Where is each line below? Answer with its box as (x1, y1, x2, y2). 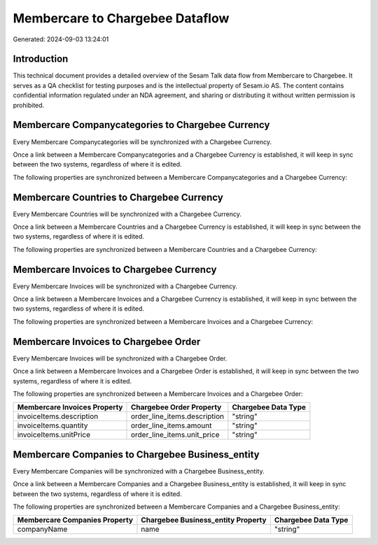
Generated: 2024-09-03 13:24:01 (13, 35, 109, 43)
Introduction (13, 53, 69, 65)
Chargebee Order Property (130, 402, 222, 412)
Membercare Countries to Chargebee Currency (13, 191, 223, 203)
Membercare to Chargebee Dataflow (13, 10, 230, 26)
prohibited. (13, 101, 45, 109)
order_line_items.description (130, 411, 224, 421)
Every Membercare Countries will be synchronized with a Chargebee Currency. (13, 210, 241, 218)
